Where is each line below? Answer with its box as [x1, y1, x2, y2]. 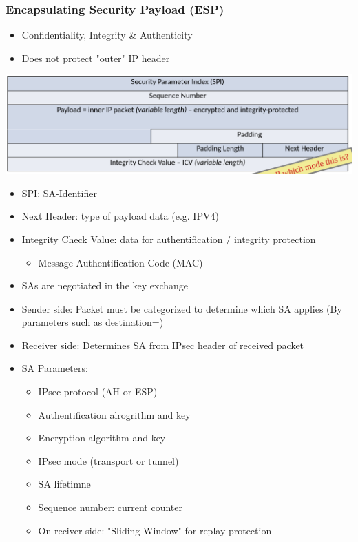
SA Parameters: [21, 361, 88, 375]
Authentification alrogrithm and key [38, 407, 191, 421]
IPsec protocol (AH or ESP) [38, 384, 158, 399]
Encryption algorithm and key [38, 430, 166, 445]
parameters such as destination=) [21, 315, 164, 329]
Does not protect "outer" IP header [21, 50, 170, 65]
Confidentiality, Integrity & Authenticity [21, 28, 193, 42]
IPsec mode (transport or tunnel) [38, 453, 179, 468]
